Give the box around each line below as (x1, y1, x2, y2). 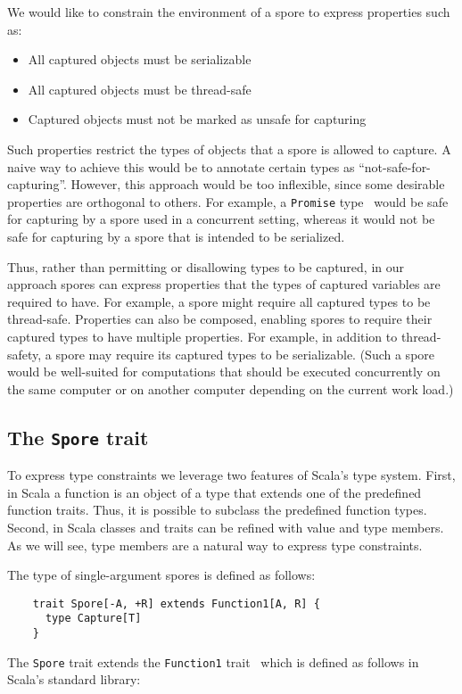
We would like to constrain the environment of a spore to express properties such (7, 3, 450, 21)
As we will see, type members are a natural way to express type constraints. (7, 535, 423, 554)
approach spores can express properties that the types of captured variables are (7, 275, 441, 293)
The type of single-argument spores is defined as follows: (7, 566, 316, 584)
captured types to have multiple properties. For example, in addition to (7, 326, 398, 345)
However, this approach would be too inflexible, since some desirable (70, 175, 445, 194)
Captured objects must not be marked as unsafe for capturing (28, 110, 367, 128)
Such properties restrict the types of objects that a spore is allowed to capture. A (7, 139, 451, 158)
